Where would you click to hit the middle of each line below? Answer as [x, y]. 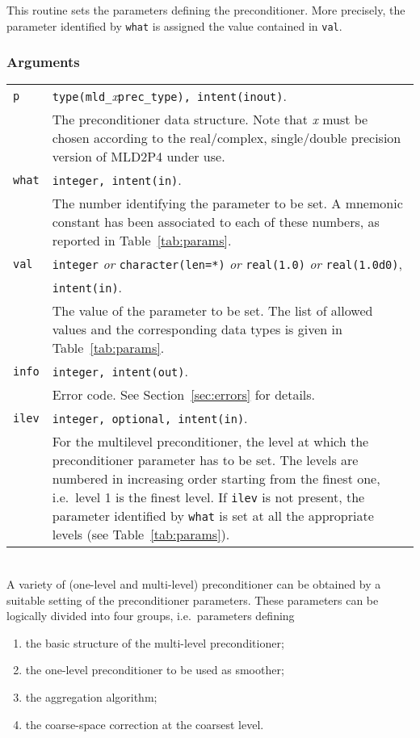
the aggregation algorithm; [91, 697]
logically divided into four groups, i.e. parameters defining [151, 616]
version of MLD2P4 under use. [139, 157]
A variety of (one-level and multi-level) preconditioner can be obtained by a [194, 584]
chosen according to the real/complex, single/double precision [227, 138]
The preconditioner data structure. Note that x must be [210, 120]
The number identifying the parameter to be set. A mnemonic [227, 203]
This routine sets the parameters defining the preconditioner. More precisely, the [206, 10]
